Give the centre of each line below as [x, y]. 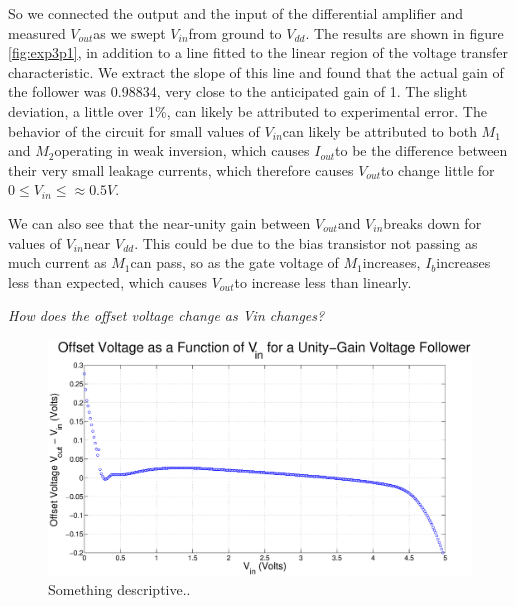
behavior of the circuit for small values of [134, 130]
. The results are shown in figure [404, 32]
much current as [57, 262]
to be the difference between [421, 150]
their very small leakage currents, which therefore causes [181, 169]
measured [37, 32]
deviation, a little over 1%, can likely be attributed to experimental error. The [247, 110]
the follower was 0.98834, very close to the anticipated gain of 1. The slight [238, 91]
